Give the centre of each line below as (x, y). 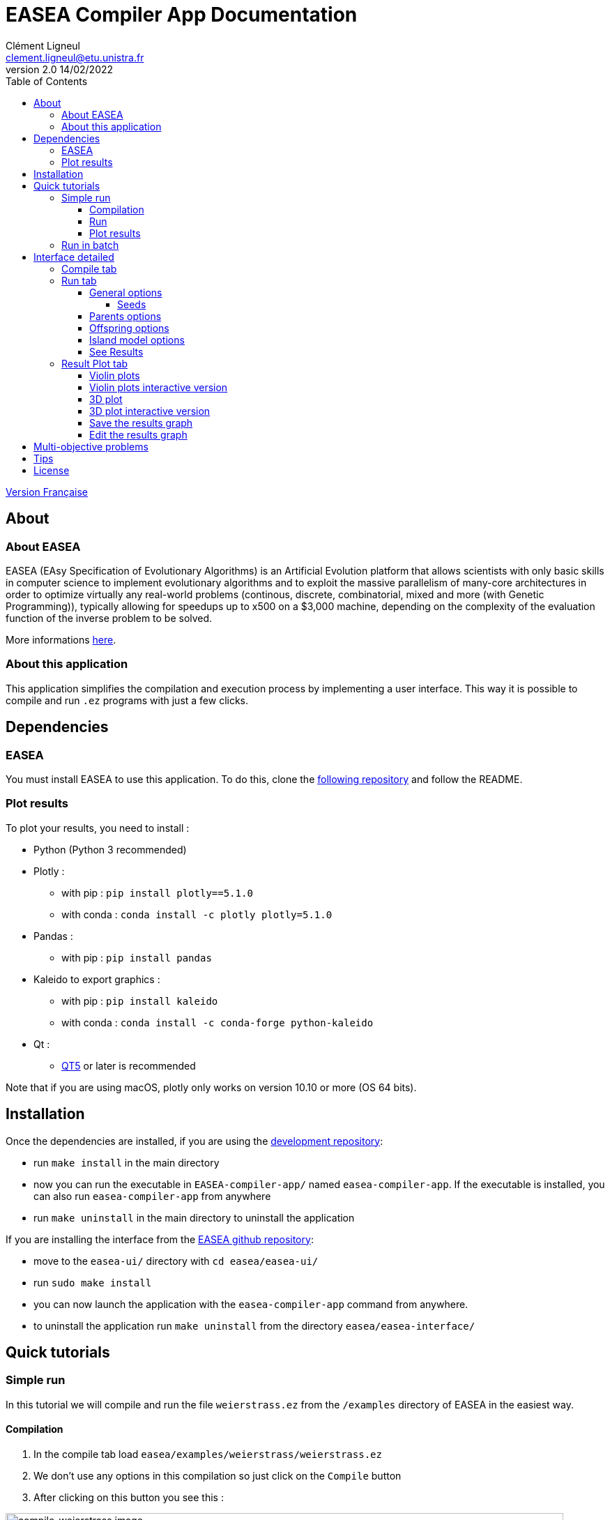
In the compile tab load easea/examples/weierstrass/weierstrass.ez (208, 1454)
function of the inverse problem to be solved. (109, 618)
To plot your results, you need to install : (98, 828)
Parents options (125, 316)
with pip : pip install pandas (137, 957)
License (52, 470)
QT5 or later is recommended (129, 1065)
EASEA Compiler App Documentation (182, 15)
